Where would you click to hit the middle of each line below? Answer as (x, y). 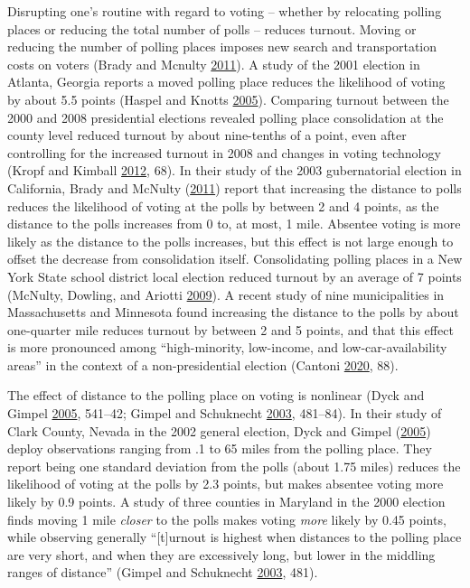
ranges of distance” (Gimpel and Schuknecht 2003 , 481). (163, 572)
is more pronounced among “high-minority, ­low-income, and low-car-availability (227, 347)
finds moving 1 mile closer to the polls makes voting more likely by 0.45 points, (227, 519)
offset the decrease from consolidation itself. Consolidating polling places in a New (235, 259)
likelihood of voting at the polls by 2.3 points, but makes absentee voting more (226, 484)
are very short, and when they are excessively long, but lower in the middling (221, 554)
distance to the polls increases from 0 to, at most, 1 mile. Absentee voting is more (234, 224)
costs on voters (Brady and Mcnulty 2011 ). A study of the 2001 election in (214, 64)
